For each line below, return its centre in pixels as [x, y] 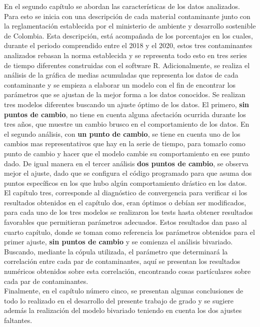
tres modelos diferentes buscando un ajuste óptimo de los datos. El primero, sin [127, 104]
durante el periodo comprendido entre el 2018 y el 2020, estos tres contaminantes [128, 45]
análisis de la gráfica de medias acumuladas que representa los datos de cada [121, 75]
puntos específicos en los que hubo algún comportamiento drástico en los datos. [125, 183]
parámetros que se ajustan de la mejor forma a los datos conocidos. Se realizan [125, 94]
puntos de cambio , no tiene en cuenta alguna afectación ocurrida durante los [125, 114]
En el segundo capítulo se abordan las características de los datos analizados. [122, 6]
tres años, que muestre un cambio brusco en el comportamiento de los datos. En [127, 124]
